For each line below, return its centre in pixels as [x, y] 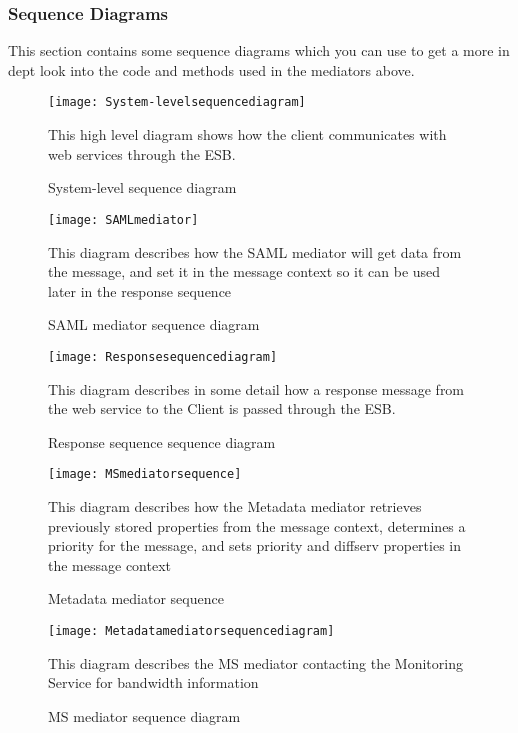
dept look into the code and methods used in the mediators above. [211, 69]
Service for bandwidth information [153, 682]
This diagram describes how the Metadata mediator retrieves [235, 505]
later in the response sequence [140, 290]
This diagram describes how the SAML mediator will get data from [255, 251]
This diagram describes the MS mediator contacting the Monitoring [255, 662]
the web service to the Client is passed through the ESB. [222, 408]
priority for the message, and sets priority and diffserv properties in [255, 545]
